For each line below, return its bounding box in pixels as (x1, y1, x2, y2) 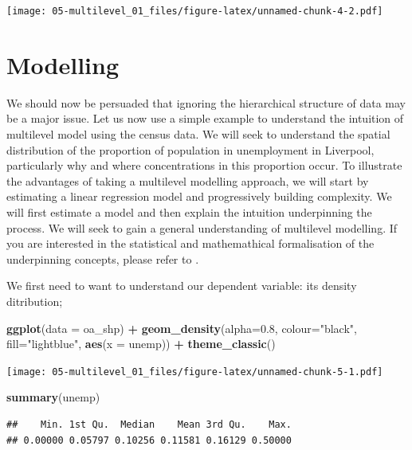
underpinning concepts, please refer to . (6, 250, 199, 267)
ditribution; (6, 292, 63, 309)
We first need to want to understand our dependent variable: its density (6, 277, 357, 294)
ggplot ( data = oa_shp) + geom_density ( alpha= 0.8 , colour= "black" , (6, 319, 357, 336)
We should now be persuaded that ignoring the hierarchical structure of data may (6, 94, 406, 111)
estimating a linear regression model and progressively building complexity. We (6, 188, 392, 205)
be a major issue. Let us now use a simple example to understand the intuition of (6, 110, 404, 127)
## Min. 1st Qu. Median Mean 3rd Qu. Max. (6, 418, 292, 430)
